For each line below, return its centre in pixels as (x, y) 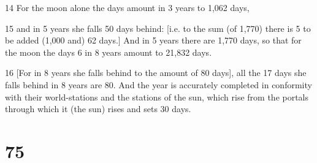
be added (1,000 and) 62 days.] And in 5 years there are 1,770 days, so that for (153, 40)
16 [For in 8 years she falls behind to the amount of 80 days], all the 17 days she (156, 73)
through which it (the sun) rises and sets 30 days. (98, 109)
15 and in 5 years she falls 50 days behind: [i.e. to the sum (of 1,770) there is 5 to (158, 28)
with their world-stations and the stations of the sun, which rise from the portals (157, 97)
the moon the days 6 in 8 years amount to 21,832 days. (109, 52)
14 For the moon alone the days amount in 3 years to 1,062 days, (127, 7)
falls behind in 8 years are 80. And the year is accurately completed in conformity (158, 84)
